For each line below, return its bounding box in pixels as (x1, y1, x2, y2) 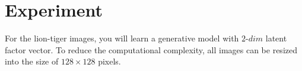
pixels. (98, 55, 121, 67)
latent (265, 32, 287, 44)
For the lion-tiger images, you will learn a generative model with (5, 32, 239, 44)
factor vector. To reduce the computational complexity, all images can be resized (5, 43, 297, 56)
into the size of (5, 55, 59, 67)
